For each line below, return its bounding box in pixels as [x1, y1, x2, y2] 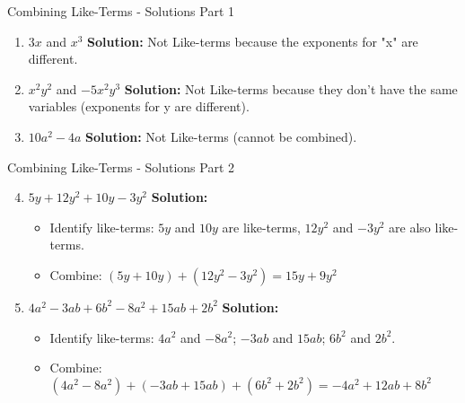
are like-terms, [222, 217, 301, 236]
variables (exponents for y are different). [28, 97, 250, 116]
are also [389, 217, 431, 236]
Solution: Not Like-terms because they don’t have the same [124, 79, 458, 98]
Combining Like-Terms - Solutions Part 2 [7, 157, 235, 176]
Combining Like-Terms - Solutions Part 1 [7, 2, 235, 20]
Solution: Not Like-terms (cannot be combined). [85, 127, 357, 145]
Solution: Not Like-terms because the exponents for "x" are [87, 31, 418, 50]
